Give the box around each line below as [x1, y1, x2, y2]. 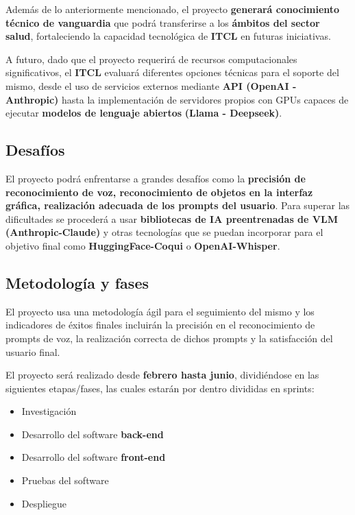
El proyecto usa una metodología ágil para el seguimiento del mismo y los [5, 304, 315, 318]
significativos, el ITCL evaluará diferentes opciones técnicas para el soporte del [5, 65, 339, 80]
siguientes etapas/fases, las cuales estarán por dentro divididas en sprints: [5, 381, 315, 395]
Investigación [21, 404, 77, 418]
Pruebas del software [21, 473, 109, 488]
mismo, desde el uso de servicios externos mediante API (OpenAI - [5, 78, 297, 93]
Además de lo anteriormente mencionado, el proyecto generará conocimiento [5, 2, 340, 16]
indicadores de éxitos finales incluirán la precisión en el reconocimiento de [5, 318, 315, 332]
